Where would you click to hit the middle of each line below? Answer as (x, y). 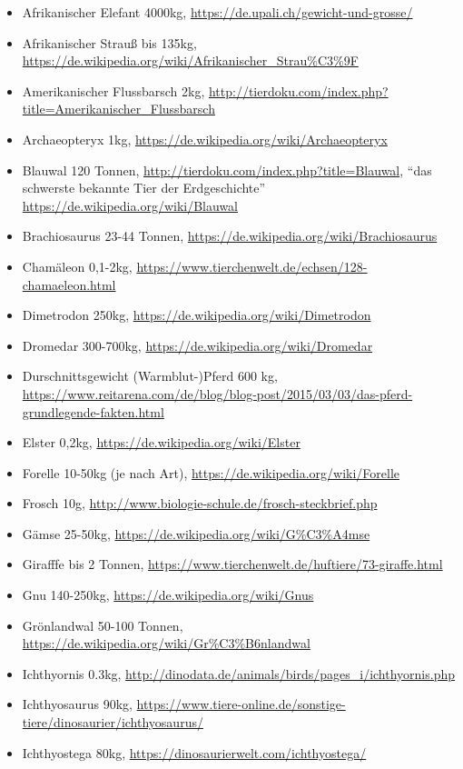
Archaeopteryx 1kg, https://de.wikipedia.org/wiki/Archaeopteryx (205, 139)
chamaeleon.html (69, 284)
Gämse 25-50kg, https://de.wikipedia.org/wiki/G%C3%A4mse (196, 533)
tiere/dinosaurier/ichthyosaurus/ (113, 722)
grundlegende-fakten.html (93, 411)
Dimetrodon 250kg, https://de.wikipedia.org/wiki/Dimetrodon (197, 315)
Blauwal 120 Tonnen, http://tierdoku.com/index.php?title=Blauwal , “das (227, 170)
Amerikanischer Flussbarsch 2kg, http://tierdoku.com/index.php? (205, 90)
